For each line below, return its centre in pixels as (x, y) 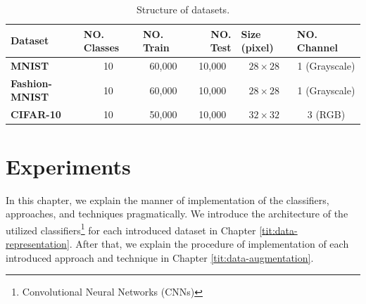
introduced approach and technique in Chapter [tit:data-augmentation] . (160, 257)
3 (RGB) (326, 114)
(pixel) (257, 47)
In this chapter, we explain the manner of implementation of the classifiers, (168, 199)
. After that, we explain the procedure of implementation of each (209, 243)
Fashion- (31, 83)
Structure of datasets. (183, 9)
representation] (38, 243)
